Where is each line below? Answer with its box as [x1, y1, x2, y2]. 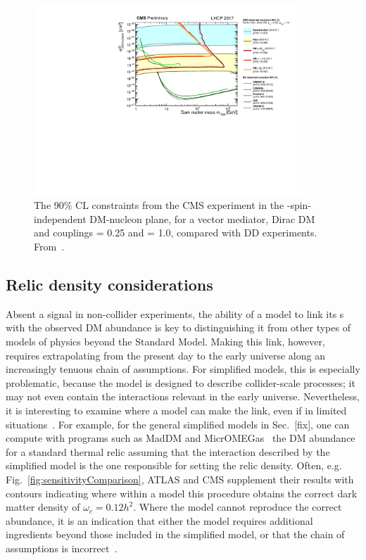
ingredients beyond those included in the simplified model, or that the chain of [6, 527, 345, 542]
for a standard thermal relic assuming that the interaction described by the [6, 444, 330, 459]
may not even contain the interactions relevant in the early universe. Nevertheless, [6, 389, 360, 404]
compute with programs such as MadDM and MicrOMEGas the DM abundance [6, 431, 355, 445]
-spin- [286, 198, 312, 212]
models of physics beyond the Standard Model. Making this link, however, [6, 334, 325, 349]
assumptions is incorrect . [6, 540, 118, 555]
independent [34, 211, 87, 226]
